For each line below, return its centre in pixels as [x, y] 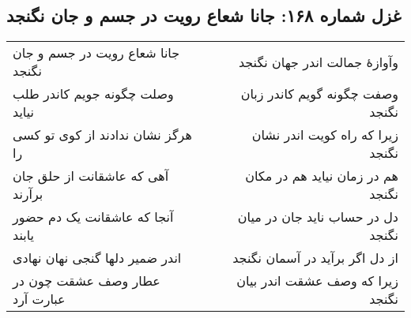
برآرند [28, 194]
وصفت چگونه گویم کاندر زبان [319, 94]
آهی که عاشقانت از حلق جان [91, 176]
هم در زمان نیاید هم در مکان [322, 176]
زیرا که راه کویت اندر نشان [325, 135]
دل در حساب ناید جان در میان [318, 217]
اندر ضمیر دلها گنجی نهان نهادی [97, 258]
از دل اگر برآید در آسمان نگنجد [315, 258]
